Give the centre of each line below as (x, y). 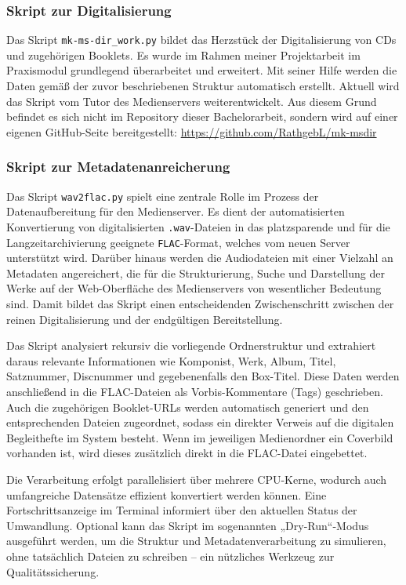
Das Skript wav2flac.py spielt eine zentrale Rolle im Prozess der (163, 196)
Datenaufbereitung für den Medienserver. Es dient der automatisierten (176, 211)
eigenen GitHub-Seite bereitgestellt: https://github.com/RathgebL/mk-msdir (192, 131)
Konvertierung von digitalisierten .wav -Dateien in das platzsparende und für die (198, 226)
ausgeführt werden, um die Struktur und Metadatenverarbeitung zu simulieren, (196, 541)
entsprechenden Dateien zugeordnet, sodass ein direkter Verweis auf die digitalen (200, 422)
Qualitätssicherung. (53, 571)
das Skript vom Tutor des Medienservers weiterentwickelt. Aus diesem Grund (192, 101)
